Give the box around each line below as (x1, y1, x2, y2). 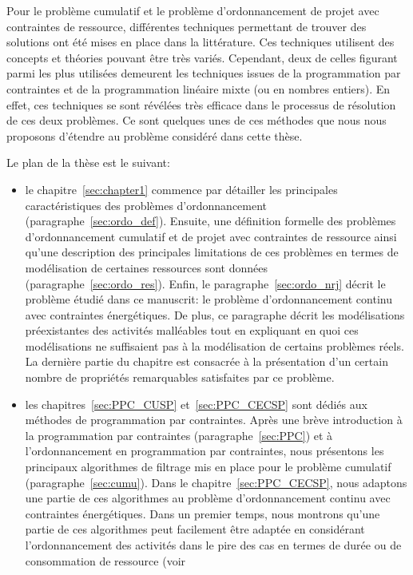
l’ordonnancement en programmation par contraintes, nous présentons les (25, 442, 384, 459)
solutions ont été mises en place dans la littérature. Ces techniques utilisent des (6, 34, 395, 50)
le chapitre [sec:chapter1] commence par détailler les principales (25, 180, 338, 197)
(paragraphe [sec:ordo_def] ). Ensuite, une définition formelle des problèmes (25, 212, 396, 229)
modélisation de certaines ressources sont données (25, 259, 268, 276)
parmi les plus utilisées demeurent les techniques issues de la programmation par (6, 65, 401, 81)
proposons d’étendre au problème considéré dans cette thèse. (6, 127, 303, 144)
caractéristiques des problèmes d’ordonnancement (25, 196, 268, 213)
